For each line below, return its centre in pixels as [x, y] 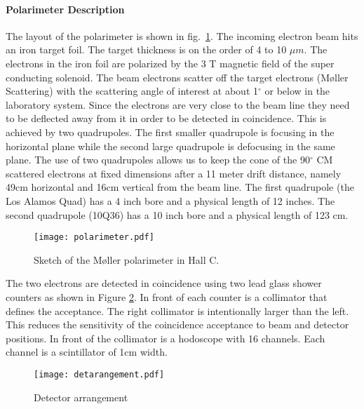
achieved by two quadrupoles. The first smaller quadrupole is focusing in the [170, 132]
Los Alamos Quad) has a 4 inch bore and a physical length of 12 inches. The [170, 200]
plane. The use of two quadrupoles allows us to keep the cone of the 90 [158, 160]
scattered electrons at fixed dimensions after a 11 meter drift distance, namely [174, 173]
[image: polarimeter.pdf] [94, 237]
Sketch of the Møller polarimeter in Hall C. [127, 259]
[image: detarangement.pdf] [99, 374]
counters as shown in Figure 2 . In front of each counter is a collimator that [167, 296]
